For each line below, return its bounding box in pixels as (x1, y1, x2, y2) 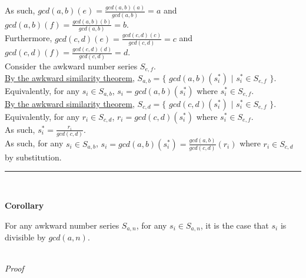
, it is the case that (200, 219, 269, 231)
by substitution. (5, 150, 62, 163)
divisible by (5, 231, 46, 243)
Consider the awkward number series (5, 59, 138, 72)
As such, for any (5, 137, 64, 149)
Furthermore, (5, 32, 52, 44)
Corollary (5, 199, 44, 212)
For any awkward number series (5, 219, 119, 231)
